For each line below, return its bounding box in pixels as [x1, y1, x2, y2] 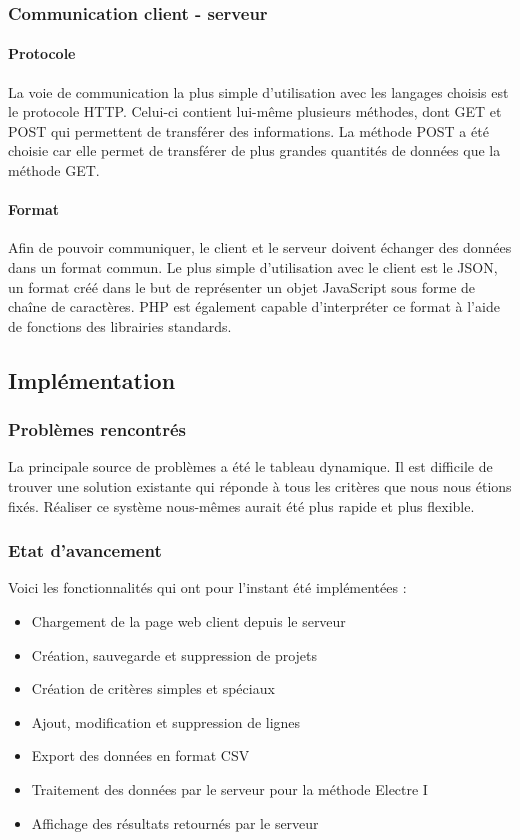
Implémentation [8, 364, 176, 395]
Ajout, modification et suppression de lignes [31, 711, 301, 732]
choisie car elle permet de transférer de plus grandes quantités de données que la [8, 140, 501, 161]
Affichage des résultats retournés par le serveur [31, 812, 319, 833]
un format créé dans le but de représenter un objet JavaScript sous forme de [8, 276, 476, 297]
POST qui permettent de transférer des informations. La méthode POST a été [8, 120, 489, 141]
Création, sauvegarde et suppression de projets [31, 644, 318, 665]
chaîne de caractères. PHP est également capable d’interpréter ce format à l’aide [8, 296, 500, 317]
